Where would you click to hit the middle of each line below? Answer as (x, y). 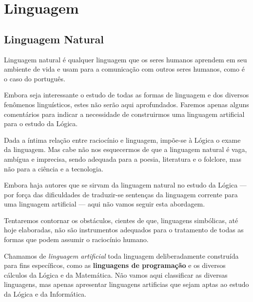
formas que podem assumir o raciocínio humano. (76, 239)
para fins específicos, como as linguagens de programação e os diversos (115, 265)
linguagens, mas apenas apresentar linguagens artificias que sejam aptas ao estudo (126, 284)
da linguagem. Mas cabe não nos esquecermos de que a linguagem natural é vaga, (126, 149)
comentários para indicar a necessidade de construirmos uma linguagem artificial (124, 114)
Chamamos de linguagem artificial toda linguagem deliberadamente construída (121, 255)
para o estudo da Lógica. (41, 123)
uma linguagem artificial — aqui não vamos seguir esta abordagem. (105, 204)
